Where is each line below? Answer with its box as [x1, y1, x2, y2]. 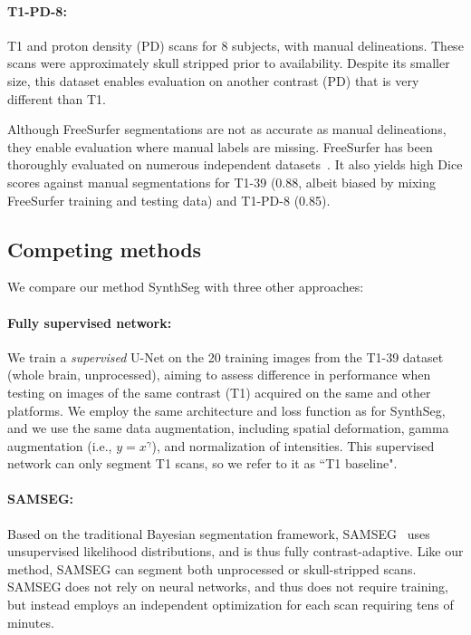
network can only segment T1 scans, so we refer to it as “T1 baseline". [7, 454, 398, 473]
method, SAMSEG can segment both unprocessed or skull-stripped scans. [7, 559, 417, 578]
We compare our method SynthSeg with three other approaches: [7, 277, 364, 296]
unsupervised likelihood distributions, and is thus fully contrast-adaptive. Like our [7, 542, 464, 561]
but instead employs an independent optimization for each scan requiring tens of [7, 595, 454, 614]
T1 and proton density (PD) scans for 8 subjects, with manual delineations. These [7, 35, 464, 54]
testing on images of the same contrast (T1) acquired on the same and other [7, 382, 431, 401]
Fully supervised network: [7, 313, 172, 332]
